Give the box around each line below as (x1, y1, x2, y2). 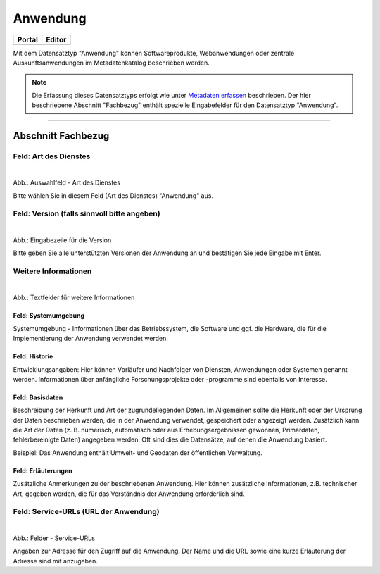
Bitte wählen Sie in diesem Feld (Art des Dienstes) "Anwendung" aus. (13, 191, 214, 200)
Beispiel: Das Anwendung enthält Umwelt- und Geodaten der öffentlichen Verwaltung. (13, 448, 263, 457)
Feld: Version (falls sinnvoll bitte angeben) (13, 208, 161, 218)
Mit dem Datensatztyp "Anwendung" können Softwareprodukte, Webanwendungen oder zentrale (13, 49, 295, 57)
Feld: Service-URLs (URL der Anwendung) (13, 507, 160, 517)
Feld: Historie (13, 352, 53, 361)
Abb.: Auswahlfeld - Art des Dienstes (13, 178, 121, 187)
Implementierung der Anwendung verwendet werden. (13, 335, 168, 343)
